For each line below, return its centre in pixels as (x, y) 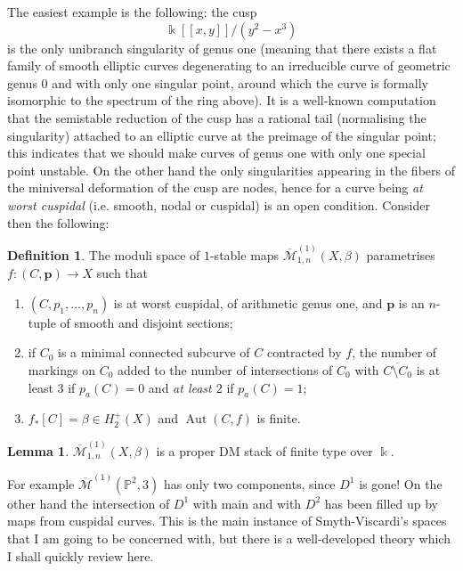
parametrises (401, 254)
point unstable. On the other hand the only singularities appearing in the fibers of (231, 170)
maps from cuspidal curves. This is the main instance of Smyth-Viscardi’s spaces (227, 521)
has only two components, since (249, 483)
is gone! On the (401, 483)
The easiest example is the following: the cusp (132, 12)
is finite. (279, 418)
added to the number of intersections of (225, 370)
